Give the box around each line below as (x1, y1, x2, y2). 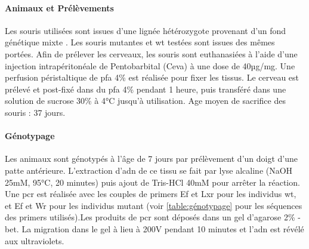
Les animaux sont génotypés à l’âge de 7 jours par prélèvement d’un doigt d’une (5, 152, 298, 165)
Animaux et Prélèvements (5, 1, 114, 14)
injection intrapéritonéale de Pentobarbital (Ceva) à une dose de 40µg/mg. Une (5, 59, 295, 72)
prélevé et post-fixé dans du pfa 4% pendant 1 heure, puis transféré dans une (5, 82, 286, 95)
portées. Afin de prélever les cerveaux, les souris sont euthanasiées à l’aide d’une (5, 47, 298, 60)
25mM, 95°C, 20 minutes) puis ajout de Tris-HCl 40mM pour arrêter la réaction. (5, 176, 300, 188)
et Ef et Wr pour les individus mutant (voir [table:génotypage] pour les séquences (5, 199, 302, 211)
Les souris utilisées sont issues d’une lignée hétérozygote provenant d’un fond (5, 24, 286, 36)
